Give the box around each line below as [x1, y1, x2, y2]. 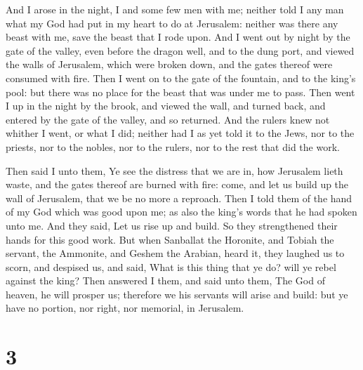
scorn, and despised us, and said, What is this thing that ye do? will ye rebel [6, 259, 336, 274]
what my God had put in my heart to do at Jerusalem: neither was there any [6, 15, 338, 30]
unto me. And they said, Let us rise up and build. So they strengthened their [6, 218, 338, 232]
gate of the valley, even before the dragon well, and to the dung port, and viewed [6, 43, 355, 58]
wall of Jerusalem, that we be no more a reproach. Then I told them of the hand [6, 190, 352, 205]
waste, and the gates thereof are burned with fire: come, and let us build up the [6, 177, 349, 192]
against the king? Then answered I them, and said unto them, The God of [6, 273, 325, 288]
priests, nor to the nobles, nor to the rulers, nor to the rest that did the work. [6, 139, 340, 154]
